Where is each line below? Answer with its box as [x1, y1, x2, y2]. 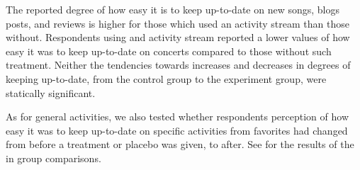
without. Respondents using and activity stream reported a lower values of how [6, 30, 350, 45]
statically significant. [6, 85, 96, 100]
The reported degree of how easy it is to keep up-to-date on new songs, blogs [6, 2, 340, 16]
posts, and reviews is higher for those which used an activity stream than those [6, 16, 349, 30]
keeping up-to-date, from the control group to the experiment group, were [6, 71, 327, 86]
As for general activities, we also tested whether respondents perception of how [6, 109, 349, 124]
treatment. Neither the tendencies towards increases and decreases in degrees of [6, 57, 351, 72]
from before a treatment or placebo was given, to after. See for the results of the [6, 137, 354, 152]
